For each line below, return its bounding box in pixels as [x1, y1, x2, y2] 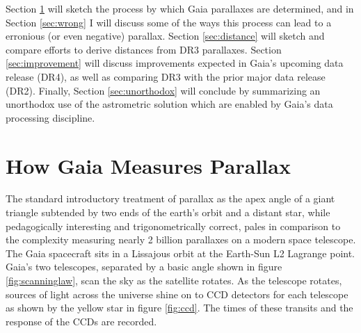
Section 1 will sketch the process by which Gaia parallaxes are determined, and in [6, 1, 354, 15]
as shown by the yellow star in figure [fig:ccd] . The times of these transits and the [6, 300, 353, 315]
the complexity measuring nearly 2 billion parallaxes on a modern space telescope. [6, 232, 356, 247]
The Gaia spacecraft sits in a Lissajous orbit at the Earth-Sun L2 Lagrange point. [6, 245, 355, 260]
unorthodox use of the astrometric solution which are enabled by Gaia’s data [6, 97, 333, 111]
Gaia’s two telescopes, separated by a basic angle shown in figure [6, 259, 282, 274]
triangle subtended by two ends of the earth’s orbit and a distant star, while [6, 205, 330, 220]
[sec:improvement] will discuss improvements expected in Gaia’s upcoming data [6, 56, 344, 70]
